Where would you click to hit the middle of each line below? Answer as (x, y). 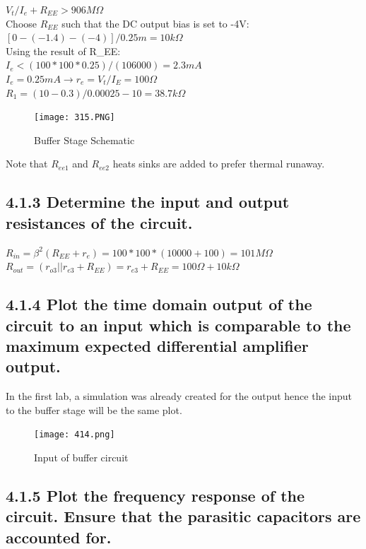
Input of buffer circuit (81, 457)
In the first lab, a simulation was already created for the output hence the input (179, 396)
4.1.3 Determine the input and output (148, 202)
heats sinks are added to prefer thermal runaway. (219, 164)
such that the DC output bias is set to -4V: (155, 23)
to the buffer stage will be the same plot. (94, 409)
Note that (27, 164)
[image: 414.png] (75, 435)
